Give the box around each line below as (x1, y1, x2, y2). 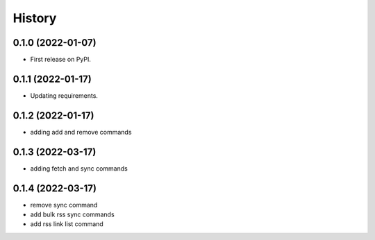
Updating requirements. (30, 91, 99, 100)
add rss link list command (30, 220, 103, 228)
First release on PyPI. (30, 55, 92, 64)
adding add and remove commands (30, 128, 132, 136)
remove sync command (30, 200, 98, 209)
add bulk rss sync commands (30, 210, 115, 218)
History (12, 10, 57, 26)
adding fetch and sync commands (30, 164, 128, 173)
